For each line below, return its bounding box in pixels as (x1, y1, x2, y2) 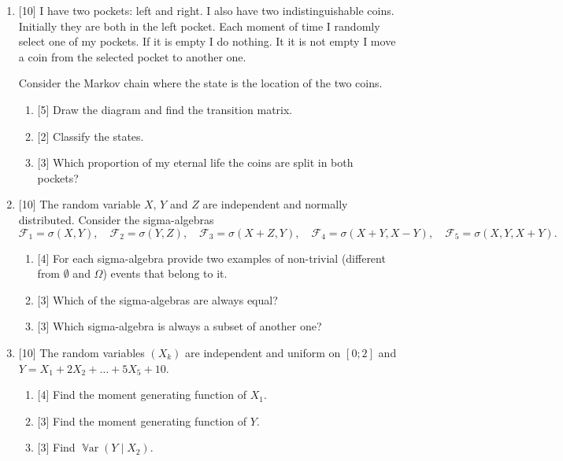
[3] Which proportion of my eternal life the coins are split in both (37, 154, 354, 171)
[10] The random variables (18, 344, 145, 360)
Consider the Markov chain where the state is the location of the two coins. (18, 75, 383, 91)
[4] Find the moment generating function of (37, 386, 247, 403)
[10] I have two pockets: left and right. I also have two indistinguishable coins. (18, 2, 394, 18)
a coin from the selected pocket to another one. (18, 48, 246, 65)
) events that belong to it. (102, 265, 228, 282)
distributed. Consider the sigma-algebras (18, 211, 214, 227)
